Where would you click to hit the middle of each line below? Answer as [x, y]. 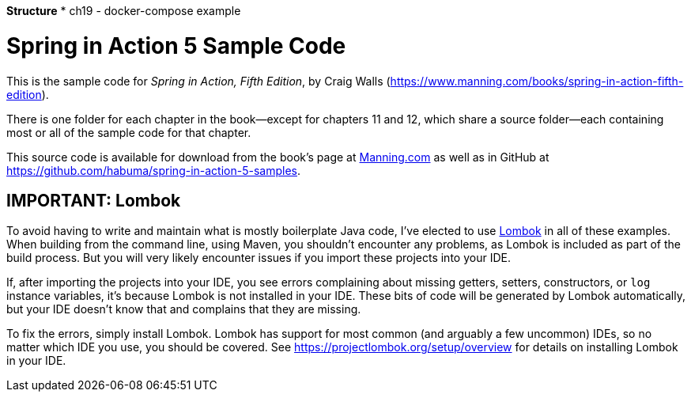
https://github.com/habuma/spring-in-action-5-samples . [154, 170]
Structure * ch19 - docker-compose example [124, 11]
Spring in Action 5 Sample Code [176, 45]
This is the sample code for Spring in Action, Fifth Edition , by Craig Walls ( [198, 81]
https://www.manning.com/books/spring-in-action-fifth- [537, 81]
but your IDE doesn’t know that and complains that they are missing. [184, 309]
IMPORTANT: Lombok [94, 200]
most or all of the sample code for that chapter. [129, 132]
